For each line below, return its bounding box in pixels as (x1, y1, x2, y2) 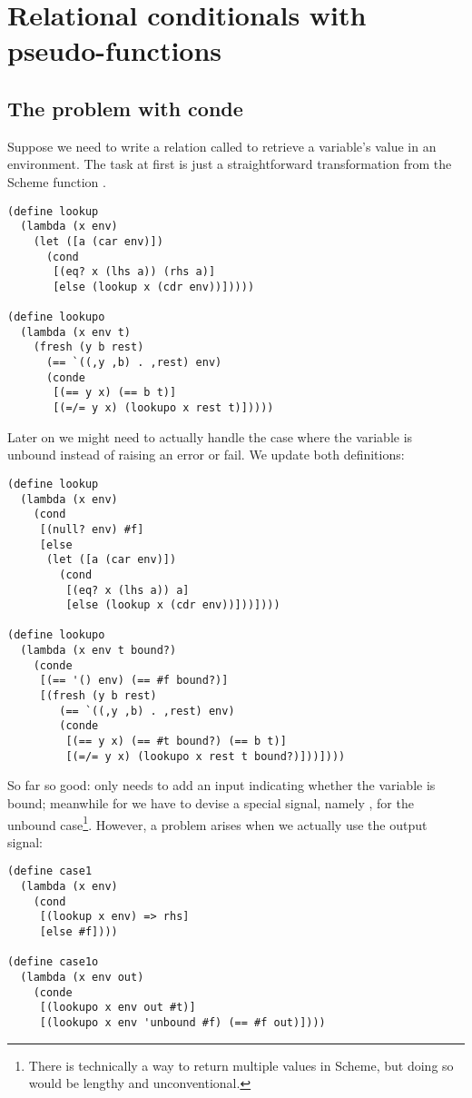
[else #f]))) (39, 925, 118, 939)
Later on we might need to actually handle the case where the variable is (7, 427, 413, 446)
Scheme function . (7, 172, 106, 191)
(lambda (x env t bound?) (20, 644, 177, 658)
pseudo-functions (7, 32, 222, 69)
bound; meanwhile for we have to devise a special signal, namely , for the (7, 793, 414, 812)
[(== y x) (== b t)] (53, 386, 177, 400)
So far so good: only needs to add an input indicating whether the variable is (7, 776, 436, 795)
